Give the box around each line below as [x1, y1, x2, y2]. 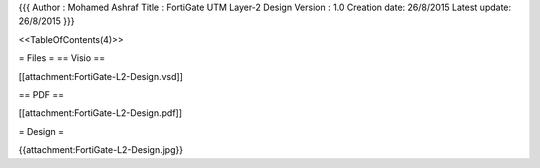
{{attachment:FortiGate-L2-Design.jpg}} [18, 144, 184, 156]
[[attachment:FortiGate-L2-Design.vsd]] [18, 70, 184, 82]
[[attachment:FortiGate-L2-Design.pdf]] [18, 107, 183, 119]
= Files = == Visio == [18, 52, 106, 64]
